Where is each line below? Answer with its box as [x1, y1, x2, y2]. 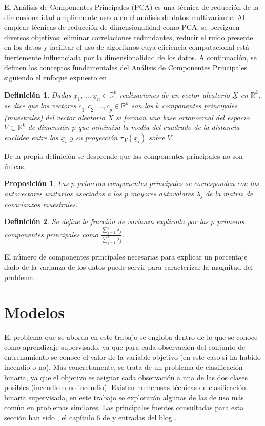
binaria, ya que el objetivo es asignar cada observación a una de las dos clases [4, 372, 248, 382]
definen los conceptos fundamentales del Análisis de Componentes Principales [4, 62, 248, 72]
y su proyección [69, 132, 118, 142]
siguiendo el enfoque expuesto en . [4, 72, 111, 83]
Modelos [4, 302, 65, 323]
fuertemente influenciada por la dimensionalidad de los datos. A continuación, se [4, 51, 257, 62]
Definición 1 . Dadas [4, 89, 71, 100]
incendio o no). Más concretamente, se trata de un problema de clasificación [4, 362, 243, 373]
